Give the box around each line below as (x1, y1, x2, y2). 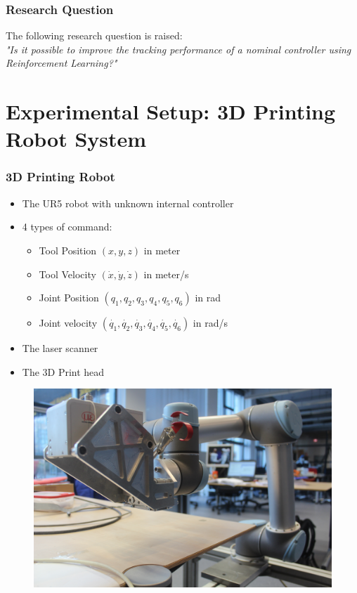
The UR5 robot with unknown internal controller (22, 195, 234, 210)
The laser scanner (22, 341, 98, 356)
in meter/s (143, 266, 189, 281)
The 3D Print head (22, 364, 105, 379)
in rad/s (193, 315, 228, 330)
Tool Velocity (39, 266, 96, 281)
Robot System (6, 124, 147, 153)
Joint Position (39, 290, 99, 305)
